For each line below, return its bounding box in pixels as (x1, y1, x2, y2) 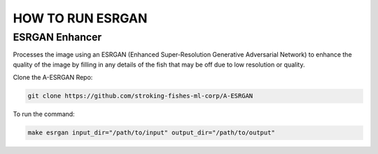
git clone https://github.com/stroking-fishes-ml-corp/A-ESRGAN (27, 92, 253, 100)
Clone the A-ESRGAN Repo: (13, 73, 93, 82)
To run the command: (13, 110, 75, 118)
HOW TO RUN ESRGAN (13, 10, 148, 26)
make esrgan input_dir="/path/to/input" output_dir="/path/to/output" (27, 129, 276, 136)
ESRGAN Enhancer (13, 31, 102, 43)
